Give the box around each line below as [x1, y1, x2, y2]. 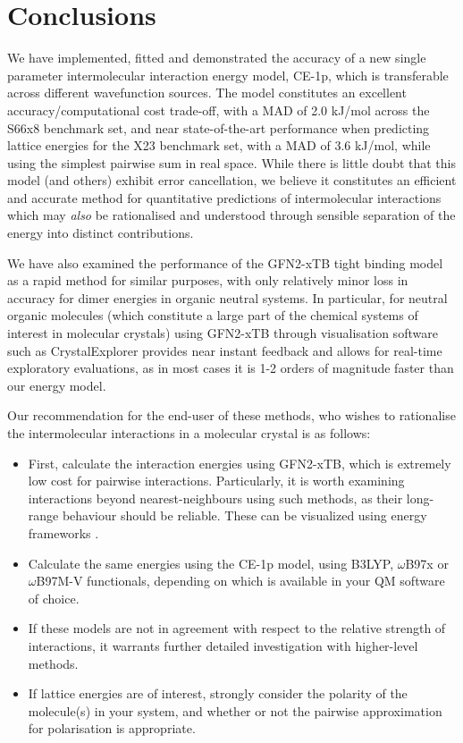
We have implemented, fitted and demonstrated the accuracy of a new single [7, 48, 426, 67]
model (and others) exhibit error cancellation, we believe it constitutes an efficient [7, 171, 457, 190]
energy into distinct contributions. [7, 224, 194, 242]
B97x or [405, 553, 449, 572]
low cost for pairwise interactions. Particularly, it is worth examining [28, 471, 405, 490]
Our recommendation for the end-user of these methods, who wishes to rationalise [7, 406, 456, 425]
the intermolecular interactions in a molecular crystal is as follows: [7, 424, 371, 442]
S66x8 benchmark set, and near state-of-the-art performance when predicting [7, 118, 430, 137]
